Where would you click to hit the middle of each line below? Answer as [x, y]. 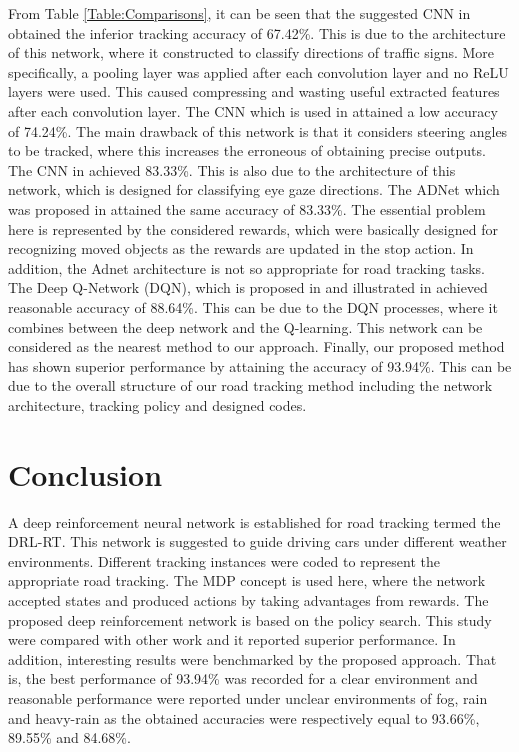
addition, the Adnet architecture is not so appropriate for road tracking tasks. [247, 267]
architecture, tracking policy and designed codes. [157, 404]
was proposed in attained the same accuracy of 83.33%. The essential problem [247, 208]
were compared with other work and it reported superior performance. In [232, 639]
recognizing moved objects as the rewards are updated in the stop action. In [241, 248]
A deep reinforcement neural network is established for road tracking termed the [254, 521]
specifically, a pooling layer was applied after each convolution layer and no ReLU [258, 71]
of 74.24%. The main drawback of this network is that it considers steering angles [258, 130]
